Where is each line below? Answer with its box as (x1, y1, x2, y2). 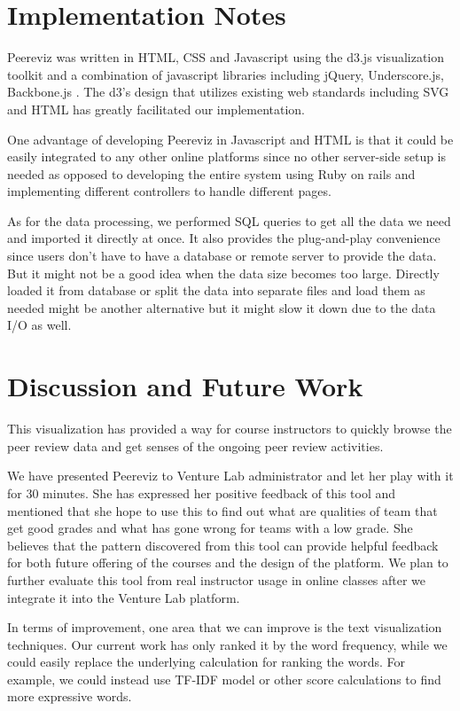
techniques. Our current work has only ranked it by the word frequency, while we (7, 635, 448, 653)
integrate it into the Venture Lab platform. (7, 588, 240, 606)
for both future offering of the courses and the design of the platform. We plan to (7, 553, 448, 572)
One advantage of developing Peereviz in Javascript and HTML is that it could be (7, 129, 454, 148)
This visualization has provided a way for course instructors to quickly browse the (7, 419, 452, 438)
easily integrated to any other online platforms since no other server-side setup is (7, 147, 447, 166)
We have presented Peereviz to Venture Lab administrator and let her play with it (7, 466, 454, 485)
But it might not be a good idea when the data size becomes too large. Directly (7, 263, 440, 282)
